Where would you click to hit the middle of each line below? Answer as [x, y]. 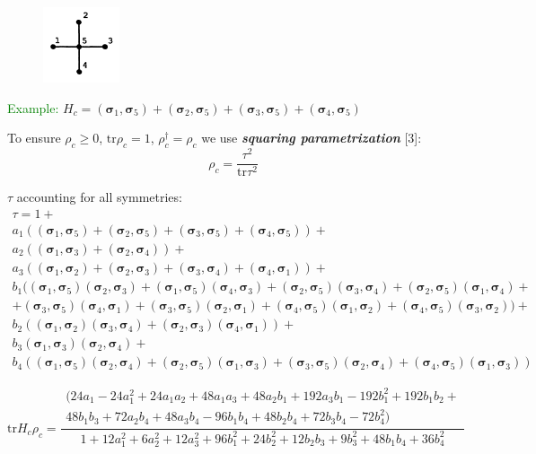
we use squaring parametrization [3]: [312, 138]
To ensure [34, 138]
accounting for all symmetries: [99, 197]
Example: [33, 107]
